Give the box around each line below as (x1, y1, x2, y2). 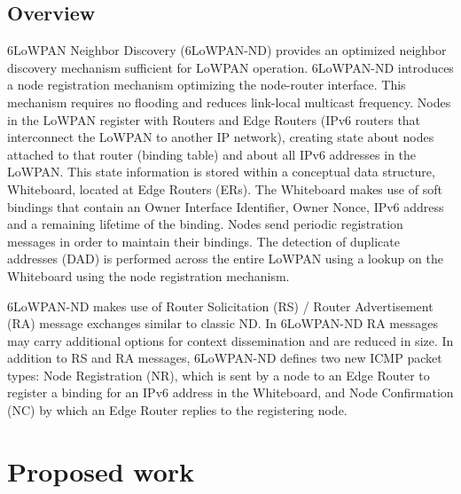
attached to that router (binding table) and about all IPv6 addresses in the (7, 145, 417, 163)
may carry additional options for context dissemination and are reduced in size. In (7, 331, 454, 349)
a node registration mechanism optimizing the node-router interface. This (7, 75, 406, 94)
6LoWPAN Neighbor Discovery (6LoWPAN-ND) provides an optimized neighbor (7, 41, 447, 59)
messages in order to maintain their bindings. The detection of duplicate (7, 231, 400, 250)
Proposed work (7, 452, 195, 489)
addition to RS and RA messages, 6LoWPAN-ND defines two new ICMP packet (7, 349, 442, 367)
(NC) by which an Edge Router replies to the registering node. (7, 401, 348, 420)
